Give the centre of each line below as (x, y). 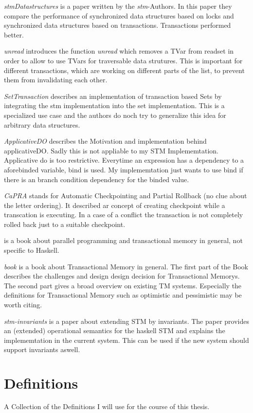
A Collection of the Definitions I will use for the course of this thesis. (107, 406)
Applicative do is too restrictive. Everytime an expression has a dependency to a (124, 160)
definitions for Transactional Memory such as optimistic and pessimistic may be (123, 295)
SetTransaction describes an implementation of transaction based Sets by (113, 96)
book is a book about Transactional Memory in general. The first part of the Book (126, 266)
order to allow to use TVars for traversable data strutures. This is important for (123, 60)
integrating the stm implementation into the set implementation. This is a (114, 105)
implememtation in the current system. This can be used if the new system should (126, 340)
